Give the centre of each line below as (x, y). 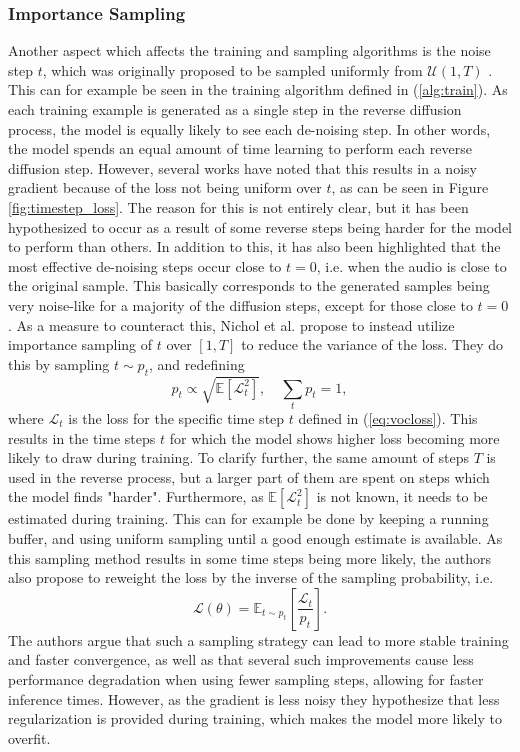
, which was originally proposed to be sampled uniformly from (232, 69)
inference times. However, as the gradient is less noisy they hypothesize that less (254, 698)
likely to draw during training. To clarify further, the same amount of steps (238, 457)
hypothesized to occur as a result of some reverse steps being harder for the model (260, 226)
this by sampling (59, 363)
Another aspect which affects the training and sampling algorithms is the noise (249, 50)
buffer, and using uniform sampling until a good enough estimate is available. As (255, 537)
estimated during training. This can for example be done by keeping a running (248, 518)
